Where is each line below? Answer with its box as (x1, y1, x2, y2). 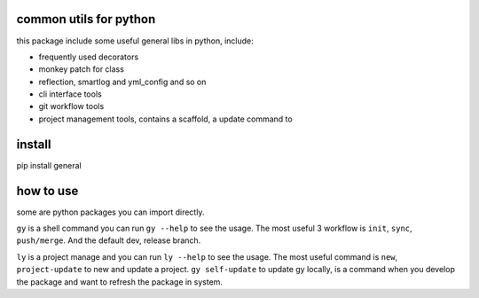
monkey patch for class (38, 64, 124, 74)
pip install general (16, 160, 82, 170)
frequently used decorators (38, 51, 139, 62)
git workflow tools (38, 101, 105, 112)
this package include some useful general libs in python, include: (16, 35, 255, 46)
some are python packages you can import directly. (16, 207, 205, 217)
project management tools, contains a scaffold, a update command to (38, 114, 293, 124)
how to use (16, 183, 79, 199)
